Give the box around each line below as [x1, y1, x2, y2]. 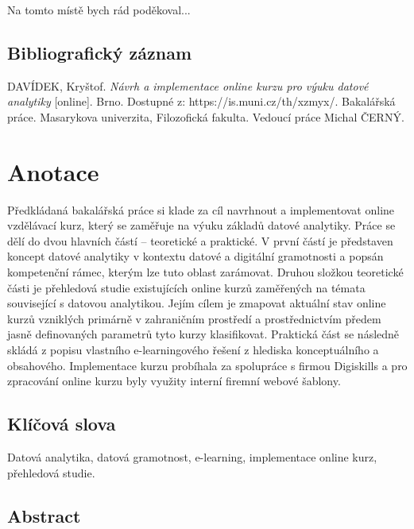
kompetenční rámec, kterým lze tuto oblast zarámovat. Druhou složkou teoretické [7, 264, 404, 280]
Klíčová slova [7, 411, 116, 436]
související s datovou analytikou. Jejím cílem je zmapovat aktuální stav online [7, 295, 386, 311]
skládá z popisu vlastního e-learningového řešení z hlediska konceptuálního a [7, 342, 379, 358]
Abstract [7, 503, 81, 527]
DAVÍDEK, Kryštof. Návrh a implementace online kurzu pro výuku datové [7, 77, 369, 94]
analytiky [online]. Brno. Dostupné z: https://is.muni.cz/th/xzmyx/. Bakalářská [7, 93, 396, 110]
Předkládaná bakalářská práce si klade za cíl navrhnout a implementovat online [7, 201, 395, 218]
